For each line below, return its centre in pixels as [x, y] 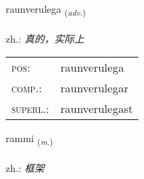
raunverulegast [97, 109]
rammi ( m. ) [29, 139]
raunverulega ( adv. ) [46, 10]
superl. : [31, 109]
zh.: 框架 [25, 168]
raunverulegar [94, 88]
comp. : [27, 88]
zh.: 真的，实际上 [45, 38]
